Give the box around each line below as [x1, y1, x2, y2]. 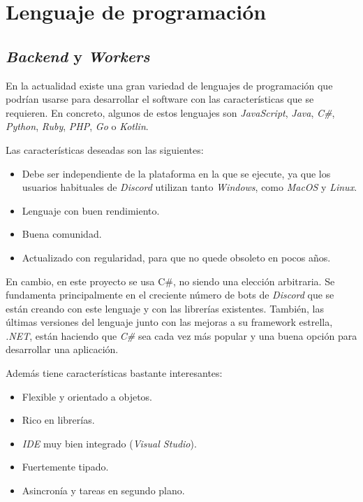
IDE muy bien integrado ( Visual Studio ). [22, 436, 197, 450]
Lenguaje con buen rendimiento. [22, 203, 160, 217]
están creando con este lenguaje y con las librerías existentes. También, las [6, 301, 324, 315]
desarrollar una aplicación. [6, 342, 119, 357]
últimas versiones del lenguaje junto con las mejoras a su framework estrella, [6, 315, 333, 329]
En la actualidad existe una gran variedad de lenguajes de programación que [6, 78, 333, 92]
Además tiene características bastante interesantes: [6, 366, 223, 380]
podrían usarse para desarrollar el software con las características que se [6, 92, 314, 106]
